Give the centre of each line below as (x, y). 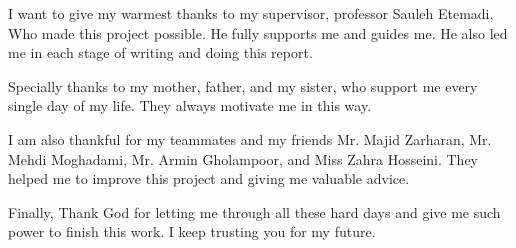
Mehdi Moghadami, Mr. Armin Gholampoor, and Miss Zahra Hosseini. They (243, 158)
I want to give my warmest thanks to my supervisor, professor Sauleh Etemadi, (251, 13)
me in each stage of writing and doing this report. (160, 52)
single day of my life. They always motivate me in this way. (190, 105)
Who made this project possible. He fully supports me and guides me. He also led (258, 32)
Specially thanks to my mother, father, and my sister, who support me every (243, 85)
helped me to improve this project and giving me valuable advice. (209, 178)
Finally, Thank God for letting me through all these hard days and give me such (254, 211)
